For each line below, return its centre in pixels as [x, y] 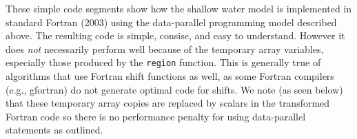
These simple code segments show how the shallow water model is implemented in [179, 8]
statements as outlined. [54, 130]
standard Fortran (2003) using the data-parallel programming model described [171, 22]
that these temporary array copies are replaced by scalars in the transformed [168, 103]
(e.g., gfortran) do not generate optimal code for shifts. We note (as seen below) [174, 89]
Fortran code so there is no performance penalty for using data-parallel [156, 116]
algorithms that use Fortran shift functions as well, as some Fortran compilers [170, 76]
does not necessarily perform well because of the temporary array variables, [165, 49]
